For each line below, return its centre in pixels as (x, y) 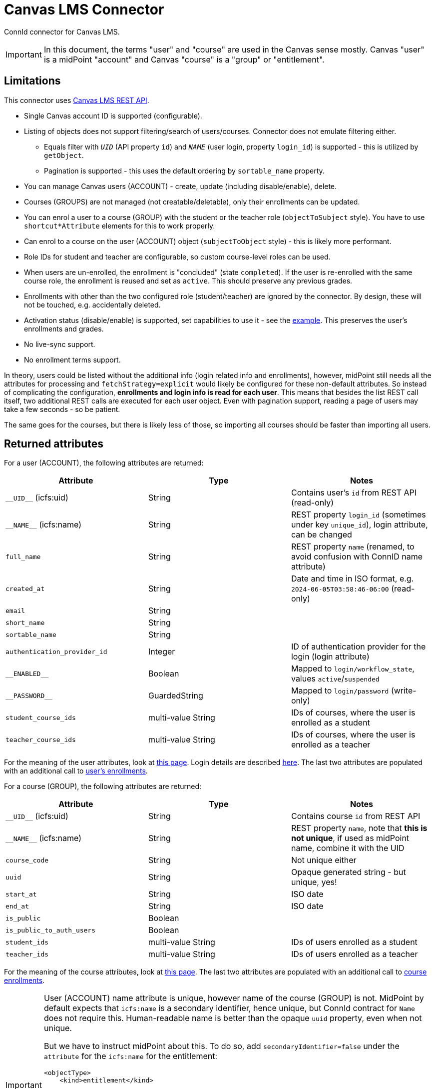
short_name (25, 622)
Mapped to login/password (340, 691)
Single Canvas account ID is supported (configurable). (113, 115)
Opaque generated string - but (348, 872)
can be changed (321, 535)
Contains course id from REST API (356, 816)
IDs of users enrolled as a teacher (354, 954)
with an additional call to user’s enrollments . (76, 771)
